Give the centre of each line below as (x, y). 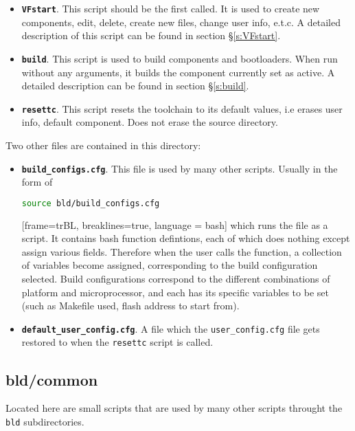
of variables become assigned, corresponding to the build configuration (170, 265)
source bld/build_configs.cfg (91, 203)
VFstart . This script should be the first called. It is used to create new (171, 8)
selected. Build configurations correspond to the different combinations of (176, 279)
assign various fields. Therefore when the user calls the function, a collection (182, 251)
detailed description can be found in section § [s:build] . (135, 86)
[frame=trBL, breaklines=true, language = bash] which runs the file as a (175, 224)
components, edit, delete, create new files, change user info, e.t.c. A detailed (181, 22)
